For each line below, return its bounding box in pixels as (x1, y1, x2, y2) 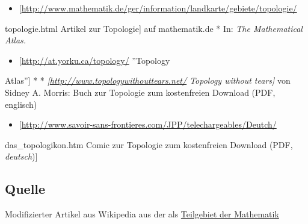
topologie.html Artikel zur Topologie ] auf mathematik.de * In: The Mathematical (5, 22, 303, 34)
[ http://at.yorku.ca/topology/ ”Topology (19, 54, 170, 66)
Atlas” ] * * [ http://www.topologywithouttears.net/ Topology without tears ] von (5, 74, 291, 87)
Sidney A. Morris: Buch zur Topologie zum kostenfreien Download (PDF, (5, 86, 276, 98)
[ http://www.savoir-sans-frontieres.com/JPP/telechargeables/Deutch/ (19, 118, 277, 131)
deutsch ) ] (5, 150, 38, 163)
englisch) (5, 98, 37, 110)
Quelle (5, 179, 46, 198)
